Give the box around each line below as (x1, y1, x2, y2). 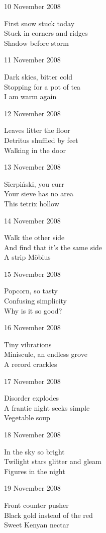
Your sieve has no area (4, 188, 73, 199)
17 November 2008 (4, 375, 61, 386)
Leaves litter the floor (4, 125, 70, 135)
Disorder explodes (4, 393, 59, 403)
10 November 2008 (4, 1, 61, 11)
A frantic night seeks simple (4, 402, 90, 413)
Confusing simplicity (4, 295, 67, 306)
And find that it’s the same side (4, 242, 102, 252)
